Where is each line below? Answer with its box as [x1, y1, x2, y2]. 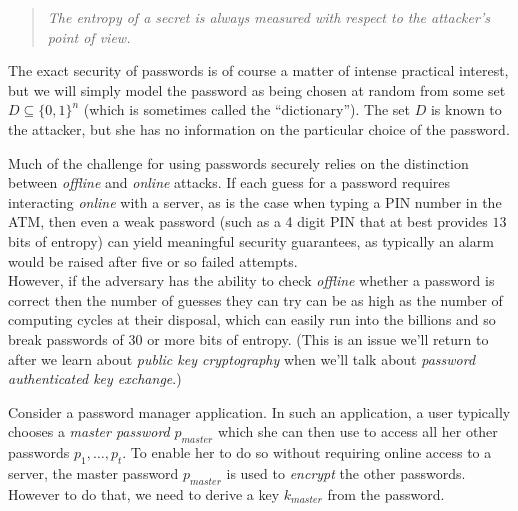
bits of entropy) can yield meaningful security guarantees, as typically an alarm [8, 230, 494, 251]
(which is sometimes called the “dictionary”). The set [83, 99, 411, 120]
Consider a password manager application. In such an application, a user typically [8, 401, 511, 422]
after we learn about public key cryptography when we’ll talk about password [8, 348, 476, 369]
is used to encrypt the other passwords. [226, 462, 466, 483]
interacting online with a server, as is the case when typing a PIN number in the [8, 191, 502, 212]
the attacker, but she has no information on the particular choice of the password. [8, 118, 510, 139]
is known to [430, 99, 502, 120]
